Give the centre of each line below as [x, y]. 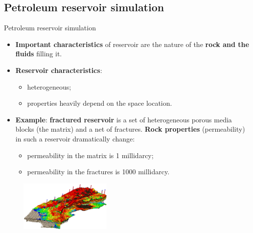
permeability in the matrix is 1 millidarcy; [90, 155]
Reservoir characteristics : [59, 70]
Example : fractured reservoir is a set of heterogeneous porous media [124, 119]
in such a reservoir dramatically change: [75, 138]
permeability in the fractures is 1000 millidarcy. [98, 172]
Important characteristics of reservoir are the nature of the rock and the [132, 44]
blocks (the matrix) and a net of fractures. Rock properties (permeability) [130, 129]
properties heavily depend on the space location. [100, 103]
